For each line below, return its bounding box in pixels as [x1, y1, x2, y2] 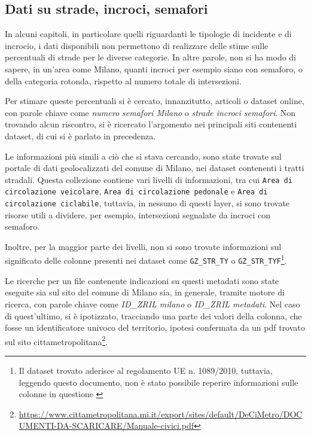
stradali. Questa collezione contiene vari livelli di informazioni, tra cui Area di [5, 173, 292, 185]
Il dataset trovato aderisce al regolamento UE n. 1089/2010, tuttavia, [19, 364, 273, 377]
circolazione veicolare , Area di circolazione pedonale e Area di [5, 185, 268, 197]
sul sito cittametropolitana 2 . [5, 333, 108, 347]
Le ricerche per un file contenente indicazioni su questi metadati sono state [5, 274, 279, 286]
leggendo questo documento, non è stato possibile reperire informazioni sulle [19, 376, 298, 388]
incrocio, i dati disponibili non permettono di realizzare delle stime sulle [5, 39, 269, 51]
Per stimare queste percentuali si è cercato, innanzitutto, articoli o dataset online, [5, 94, 304, 107]
